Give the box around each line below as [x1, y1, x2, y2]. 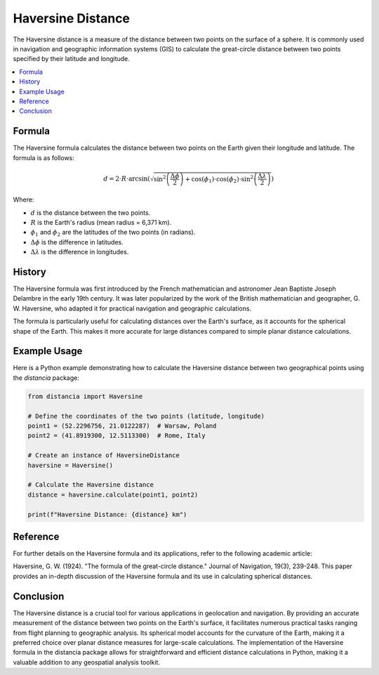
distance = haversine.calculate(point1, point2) [27, 490, 199, 499]
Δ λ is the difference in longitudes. [30, 248, 129, 256]
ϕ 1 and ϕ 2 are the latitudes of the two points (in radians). [30, 228, 196, 238]
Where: [13, 195, 34, 204]
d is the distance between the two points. [30, 208, 151, 217]
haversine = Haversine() [27, 461, 114, 469]
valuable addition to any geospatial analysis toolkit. [13, 657, 161, 667]
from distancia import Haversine [27, 392, 143, 400]
